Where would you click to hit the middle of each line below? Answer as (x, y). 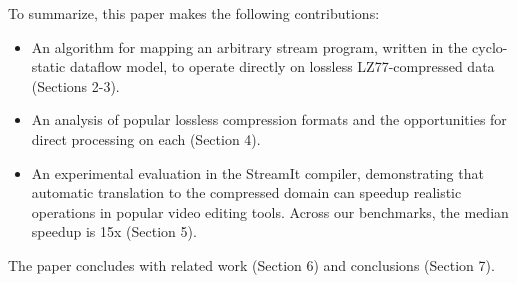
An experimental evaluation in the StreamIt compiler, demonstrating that (257, 172)
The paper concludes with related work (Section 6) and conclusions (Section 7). (251, 264)
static (48, 66)
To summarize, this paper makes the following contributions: (194, 13)
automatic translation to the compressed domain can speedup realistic (246, 192)
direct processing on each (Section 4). (146, 138)
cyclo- (490, 46)
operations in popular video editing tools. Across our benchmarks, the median (270, 211)
